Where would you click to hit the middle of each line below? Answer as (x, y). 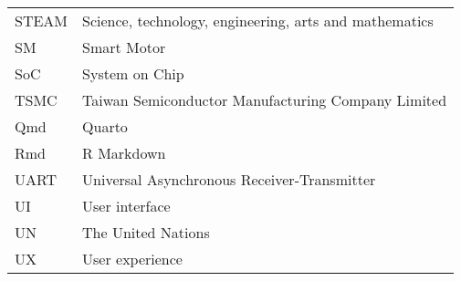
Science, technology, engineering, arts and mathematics (258, 21)
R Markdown (124, 153)
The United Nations (146, 232)
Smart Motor (124, 47)
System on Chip (133, 73)
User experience (132, 259)
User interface (126, 206)
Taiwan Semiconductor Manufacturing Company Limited (265, 100)
